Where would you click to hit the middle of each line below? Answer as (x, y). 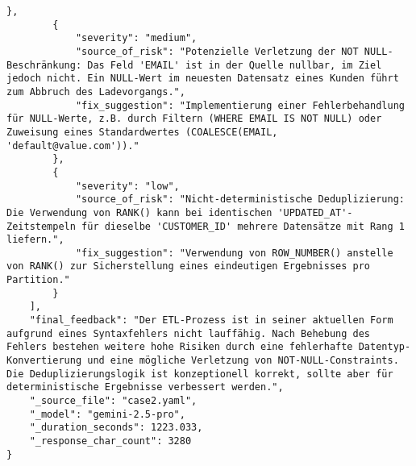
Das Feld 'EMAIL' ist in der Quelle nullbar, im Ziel (235, 65)
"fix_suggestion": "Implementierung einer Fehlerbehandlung (240, 105)
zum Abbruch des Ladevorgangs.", (96, 92)
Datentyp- (385, 347)
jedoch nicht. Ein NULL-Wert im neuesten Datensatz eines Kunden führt (203, 79)
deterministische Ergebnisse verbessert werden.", (145, 387)
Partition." (38, 280)
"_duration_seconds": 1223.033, (116, 428)
